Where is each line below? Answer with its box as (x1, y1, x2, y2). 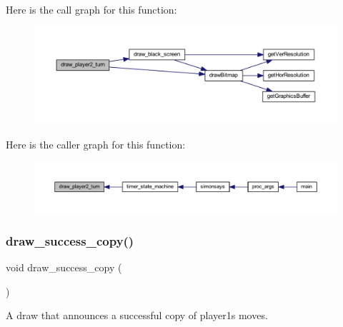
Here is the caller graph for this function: (6, 136, 186, 151)
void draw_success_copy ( (6, 260, 122, 275)
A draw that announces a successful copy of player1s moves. (6, 308, 268, 323)
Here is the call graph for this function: (6, 2, 177, 16)
